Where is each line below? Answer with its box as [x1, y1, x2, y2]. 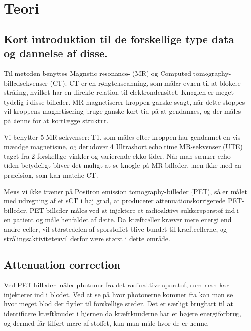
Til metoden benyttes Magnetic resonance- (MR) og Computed [4, 68, 191, 78]
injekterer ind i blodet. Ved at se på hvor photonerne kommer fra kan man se [4, 289, 233, 299]
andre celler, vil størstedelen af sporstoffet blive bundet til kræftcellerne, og [4, 224, 227, 234]
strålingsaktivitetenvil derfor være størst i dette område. [4, 233, 170, 243]
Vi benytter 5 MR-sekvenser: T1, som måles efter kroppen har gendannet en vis [4, 132, 241, 142]
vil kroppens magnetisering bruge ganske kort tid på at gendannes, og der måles [4, 106, 241, 116]
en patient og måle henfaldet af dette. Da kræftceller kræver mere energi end [4, 214, 232, 225]
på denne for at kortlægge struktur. [4, 115, 109, 125]
